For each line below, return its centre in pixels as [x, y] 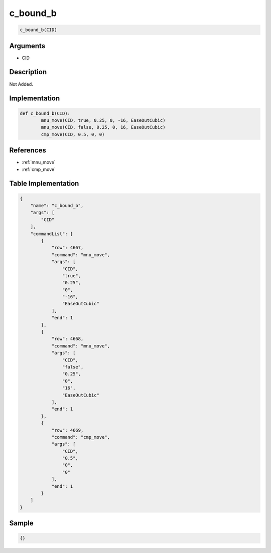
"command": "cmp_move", [81, 437]
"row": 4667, [67, 248]
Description [28, 72]
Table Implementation [44, 184]
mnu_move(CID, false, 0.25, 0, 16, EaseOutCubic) [103, 127]
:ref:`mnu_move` [39, 162]
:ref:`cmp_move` [39, 169]
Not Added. [21, 84]
